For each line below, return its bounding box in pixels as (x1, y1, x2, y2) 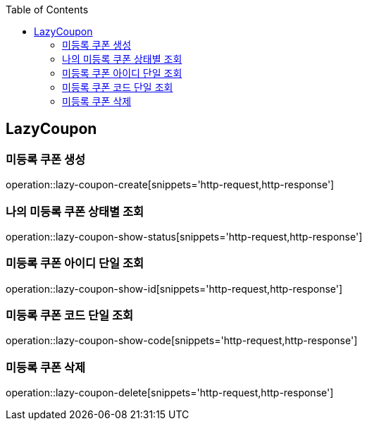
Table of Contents (6, 4, 89, 16)
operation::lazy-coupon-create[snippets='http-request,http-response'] (6, 178, 335, 191)
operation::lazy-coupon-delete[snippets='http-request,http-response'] (6, 387, 334, 399)
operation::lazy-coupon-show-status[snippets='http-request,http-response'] (6, 230, 363, 243)
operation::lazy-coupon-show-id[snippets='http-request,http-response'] (6, 282, 343, 295)
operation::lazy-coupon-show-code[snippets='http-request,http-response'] (6, 334, 358, 347)
